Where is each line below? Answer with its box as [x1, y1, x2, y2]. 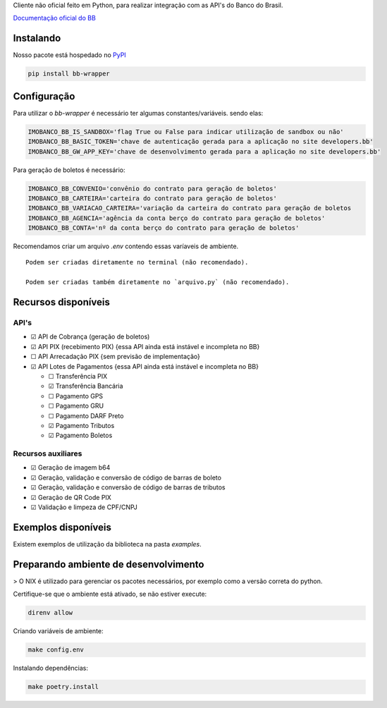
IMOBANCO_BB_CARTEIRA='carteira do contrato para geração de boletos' [27, 194, 278, 202]
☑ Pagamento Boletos [48, 431, 113, 440]
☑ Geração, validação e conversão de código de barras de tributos [30, 483, 226, 492]
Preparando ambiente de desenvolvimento [13, 558, 204, 570]
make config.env [27, 646, 85, 654]
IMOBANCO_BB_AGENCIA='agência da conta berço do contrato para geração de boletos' [27, 214, 326, 222]
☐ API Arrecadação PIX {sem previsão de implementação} [30, 353, 201, 361]
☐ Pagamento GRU [48, 402, 104, 410]
